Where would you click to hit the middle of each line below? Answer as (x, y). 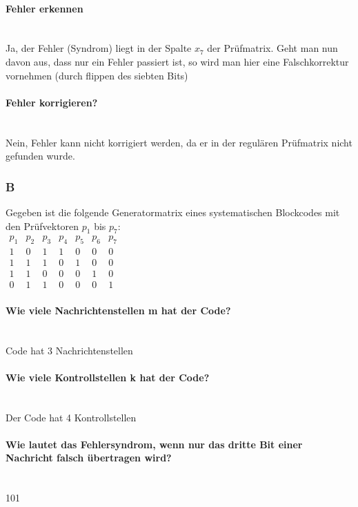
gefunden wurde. (40, 156)
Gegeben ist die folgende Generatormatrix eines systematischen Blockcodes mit (173, 212)
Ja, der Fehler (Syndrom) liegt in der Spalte (99, 48)
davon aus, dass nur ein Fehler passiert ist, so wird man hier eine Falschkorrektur (177, 61)
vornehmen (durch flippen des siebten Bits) (97, 75)
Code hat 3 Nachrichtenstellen (69, 350)
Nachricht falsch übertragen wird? (89, 458)
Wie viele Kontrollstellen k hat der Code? (108, 377)
